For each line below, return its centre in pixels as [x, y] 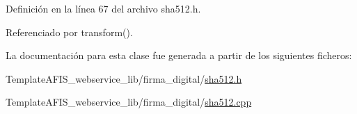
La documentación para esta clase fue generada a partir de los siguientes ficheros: [179, 55]
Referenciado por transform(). [69, 32]
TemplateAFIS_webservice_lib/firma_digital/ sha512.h [124, 78]
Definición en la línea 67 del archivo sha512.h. [103, 8]
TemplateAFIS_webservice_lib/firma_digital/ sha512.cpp [129, 102]
